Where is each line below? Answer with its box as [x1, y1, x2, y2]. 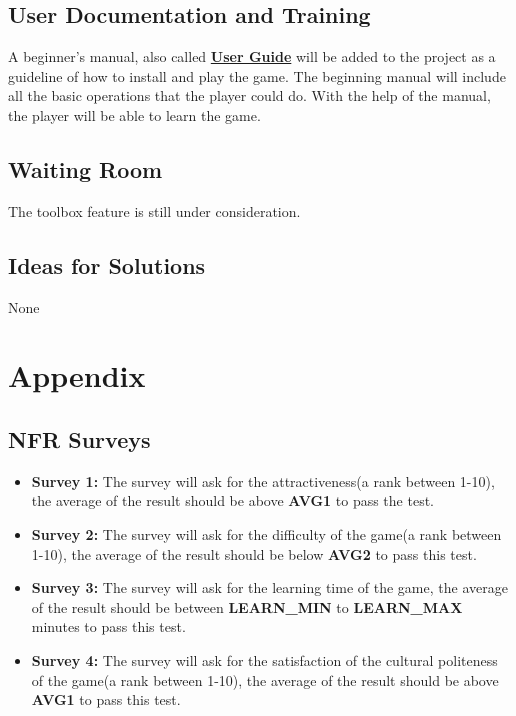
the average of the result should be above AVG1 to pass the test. [31, 490, 434, 511]
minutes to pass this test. [31, 616, 186, 637]
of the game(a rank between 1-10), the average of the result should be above [31, 669, 499, 690]
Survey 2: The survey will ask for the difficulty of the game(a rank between [31, 523, 502, 544]
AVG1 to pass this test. [31, 689, 181, 710]
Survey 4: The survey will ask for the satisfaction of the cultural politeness [31, 649, 498, 670]
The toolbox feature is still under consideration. [8, 200, 301, 221]
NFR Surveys [8, 423, 151, 454]
